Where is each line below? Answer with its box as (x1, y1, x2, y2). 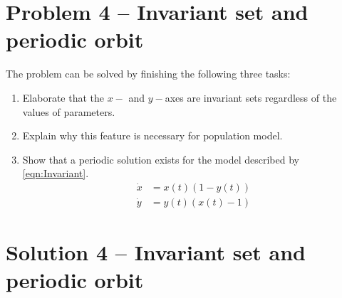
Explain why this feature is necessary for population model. (22, 128, 283, 143)
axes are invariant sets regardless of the (165, 90, 337, 105)
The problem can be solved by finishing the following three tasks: (6, 66, 291, 81)
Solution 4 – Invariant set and (6, 238, 306, 267)
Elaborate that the (22, 90, 104, 105)
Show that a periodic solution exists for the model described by (22, 151, 299, 166)
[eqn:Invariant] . (22, 166, 89, 181)
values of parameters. (22, 104, 115, 119)
